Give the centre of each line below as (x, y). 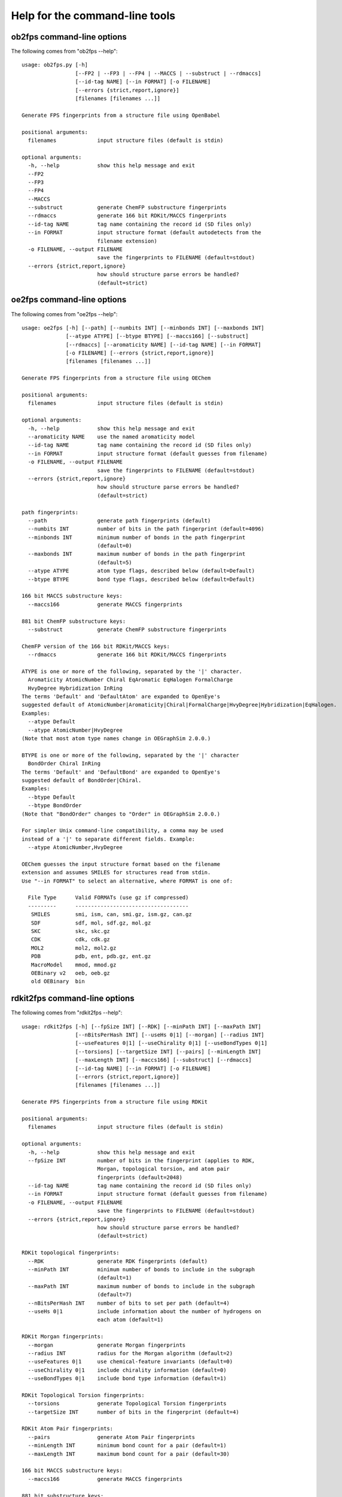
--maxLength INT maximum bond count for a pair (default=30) (129, 1454)
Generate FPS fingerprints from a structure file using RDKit (115, 1102)
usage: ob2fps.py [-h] (55, 65)
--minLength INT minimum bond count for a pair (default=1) (127, 1446)
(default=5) (115, 562)
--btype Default (52, 797)
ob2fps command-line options (69, 37)
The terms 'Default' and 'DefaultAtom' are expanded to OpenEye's (121, 697)
